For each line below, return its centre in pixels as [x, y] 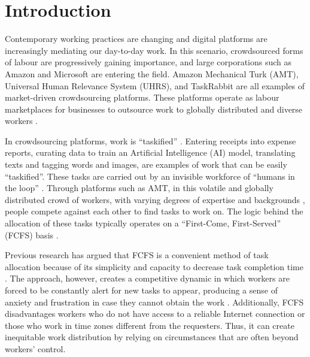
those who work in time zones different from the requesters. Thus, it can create [150, 325]
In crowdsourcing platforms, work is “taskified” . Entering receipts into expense [151, 140]
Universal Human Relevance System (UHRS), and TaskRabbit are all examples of [155, 85]
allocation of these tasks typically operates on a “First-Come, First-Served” [143, 223]
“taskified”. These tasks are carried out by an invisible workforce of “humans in [150, 176]
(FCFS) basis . [32, 235]
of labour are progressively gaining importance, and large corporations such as [148, 62]
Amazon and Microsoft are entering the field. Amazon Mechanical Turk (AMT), [152, 73]
